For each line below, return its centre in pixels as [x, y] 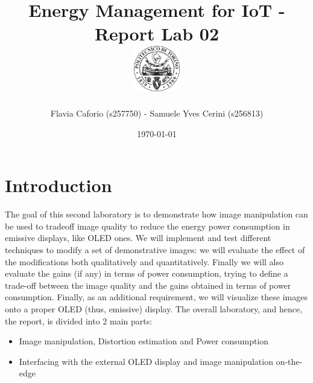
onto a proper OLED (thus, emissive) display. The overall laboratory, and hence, [154, 308]
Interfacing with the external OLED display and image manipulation [146, 361]
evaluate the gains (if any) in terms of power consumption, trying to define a [147, 273]
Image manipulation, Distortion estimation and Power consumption [144, 341]
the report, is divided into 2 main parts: [79, 320]
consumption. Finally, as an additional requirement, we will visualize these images [156, 297]
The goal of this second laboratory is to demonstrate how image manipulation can [156, 214]
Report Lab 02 [157, 34]
